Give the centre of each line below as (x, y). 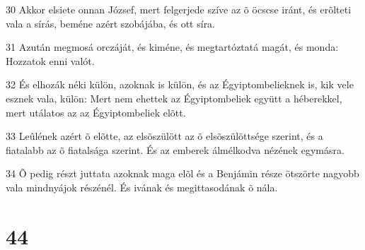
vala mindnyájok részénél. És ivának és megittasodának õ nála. (142, 187)
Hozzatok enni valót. (50, 60)
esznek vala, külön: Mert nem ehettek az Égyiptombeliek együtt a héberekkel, (174, 98)
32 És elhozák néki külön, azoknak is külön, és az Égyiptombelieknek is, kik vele (180, 84)
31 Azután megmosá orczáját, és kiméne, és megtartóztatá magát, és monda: (172, 47)
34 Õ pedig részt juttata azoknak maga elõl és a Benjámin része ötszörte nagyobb (182, 173)
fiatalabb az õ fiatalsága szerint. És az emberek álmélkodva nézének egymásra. (175, 149)
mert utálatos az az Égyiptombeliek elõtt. (96, 112)
